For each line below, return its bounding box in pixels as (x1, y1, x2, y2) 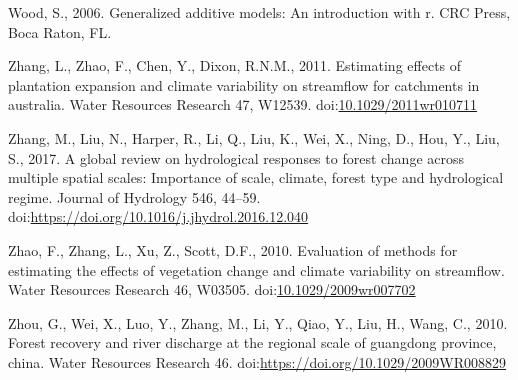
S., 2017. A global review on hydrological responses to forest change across (8, 147, 465, 168)
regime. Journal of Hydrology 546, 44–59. (8, 186, 261, 207)
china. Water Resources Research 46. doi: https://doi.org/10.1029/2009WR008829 (8, 351, 507, 372)
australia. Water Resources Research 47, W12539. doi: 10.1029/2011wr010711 (8, 94, 478, 115)
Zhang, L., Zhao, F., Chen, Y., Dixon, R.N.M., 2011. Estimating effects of (8, 55, 462, 76)
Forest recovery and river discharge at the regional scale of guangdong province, (8, 332, 497, 353)
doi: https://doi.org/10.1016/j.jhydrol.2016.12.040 (8, 206, 309, 227)
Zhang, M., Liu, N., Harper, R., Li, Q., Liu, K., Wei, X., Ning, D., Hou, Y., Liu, (8, 127, 500, 148)
